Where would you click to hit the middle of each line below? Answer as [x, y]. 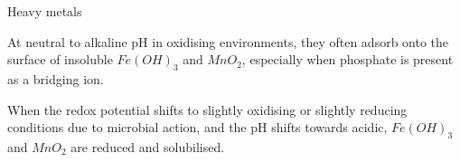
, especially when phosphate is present [347, 59]
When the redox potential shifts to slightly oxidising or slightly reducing [207, 109]
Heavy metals [45, 11]
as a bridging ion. [56, 78]
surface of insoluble [60, 59]
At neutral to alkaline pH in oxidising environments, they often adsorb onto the [228, 41]
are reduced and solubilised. [148, 146]
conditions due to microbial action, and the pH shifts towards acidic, [197, 127]
